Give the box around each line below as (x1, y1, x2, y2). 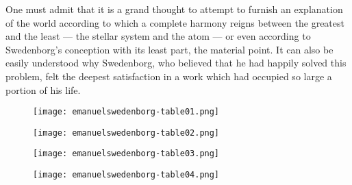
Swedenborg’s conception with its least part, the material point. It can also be (5, 42, 334, 56)
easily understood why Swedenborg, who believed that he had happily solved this (5, 56, 347, 70)
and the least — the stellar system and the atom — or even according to (5, 29, 311, 43)
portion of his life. (5, 82, 81, 97)
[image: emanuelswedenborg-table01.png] (33, 107, 220, 117)
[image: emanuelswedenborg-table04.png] (33, 170, 220, 180)
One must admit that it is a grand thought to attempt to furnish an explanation (5, 2, 343, 16)
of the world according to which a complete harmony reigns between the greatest (5, 15, 344, 29)
